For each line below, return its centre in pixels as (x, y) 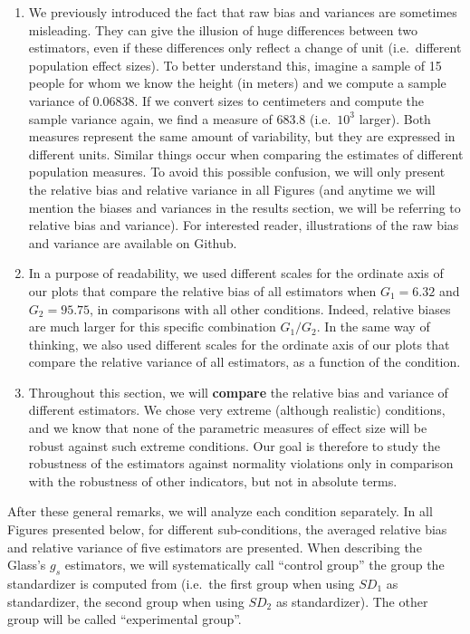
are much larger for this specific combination (152, 327)
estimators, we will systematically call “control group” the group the (254, 565)
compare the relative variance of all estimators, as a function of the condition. (245, 362)
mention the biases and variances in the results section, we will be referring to (245, 207)
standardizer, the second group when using (126, 601)
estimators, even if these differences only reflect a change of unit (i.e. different (245, 48)
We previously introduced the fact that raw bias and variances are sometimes (243, 12)
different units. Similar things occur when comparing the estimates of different (246, 154)
